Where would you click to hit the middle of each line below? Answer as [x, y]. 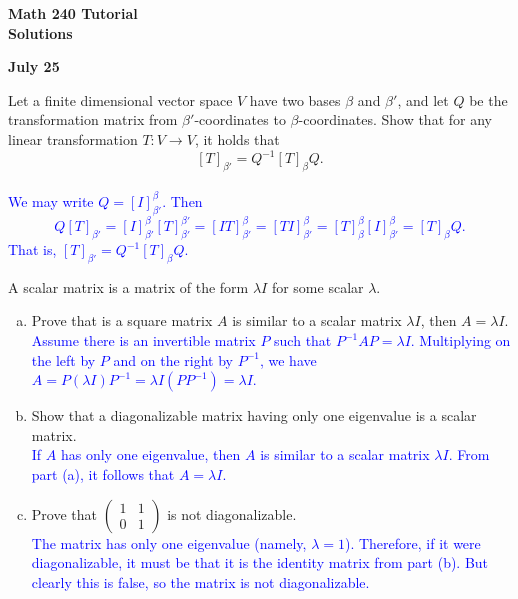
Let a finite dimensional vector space [120, 99]
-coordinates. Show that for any [395, 119]
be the [488, 99]
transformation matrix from [93, 119]
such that [303, 340]
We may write [51, 200]
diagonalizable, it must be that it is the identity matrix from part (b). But [260, 562]
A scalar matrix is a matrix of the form [128, 286]
